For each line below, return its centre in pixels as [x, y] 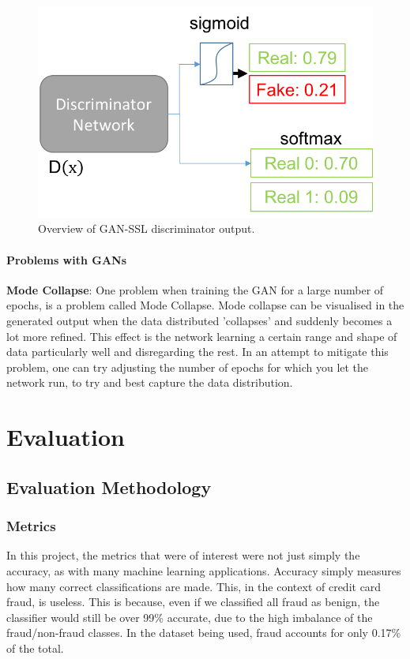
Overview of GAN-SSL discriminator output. [147, 228]
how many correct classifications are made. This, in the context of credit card [194, 586]
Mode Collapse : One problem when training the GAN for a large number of [195, 289]
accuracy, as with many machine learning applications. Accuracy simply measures [204, 570]
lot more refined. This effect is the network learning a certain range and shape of [202, 336]
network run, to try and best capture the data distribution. [150, 382]
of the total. [35, 648]
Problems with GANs [67, 259]
